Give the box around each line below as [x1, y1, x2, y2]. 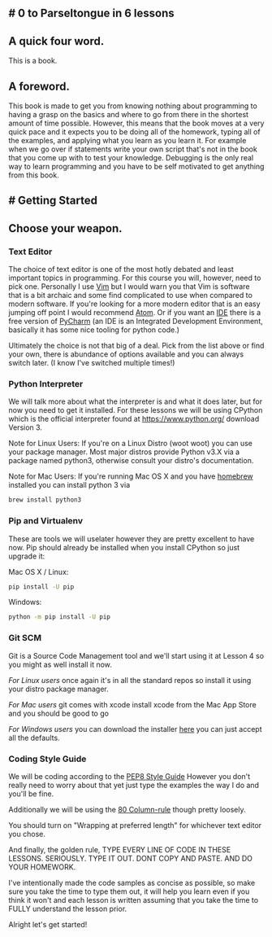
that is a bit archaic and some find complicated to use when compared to [8, 291, 253, 300]
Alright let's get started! [8, 919, 88, 929]
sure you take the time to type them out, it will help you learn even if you [8, 887, 250, 896]
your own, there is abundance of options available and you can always [8, 349, 244, 359]
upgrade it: [8, 551, 45, 561]
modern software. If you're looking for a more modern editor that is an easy [8, 299, 261, 309]
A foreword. [8, 79, 71, 93]
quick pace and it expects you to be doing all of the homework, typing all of [8, 127, 261, 137]
